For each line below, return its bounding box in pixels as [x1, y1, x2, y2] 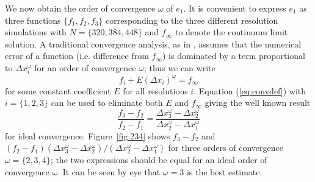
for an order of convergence [34, 61, 136, 74]
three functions [5, 13, 61, 26]
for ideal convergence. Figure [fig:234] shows [5, 129, 170, 142]
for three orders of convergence [168, 141, 283, 154]
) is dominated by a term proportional [162, 49, 305, 62]
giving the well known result [205, 96, 311, 109]
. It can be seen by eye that [57, 165, 161, 178]
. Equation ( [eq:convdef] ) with [194, 84, 306, 97]
